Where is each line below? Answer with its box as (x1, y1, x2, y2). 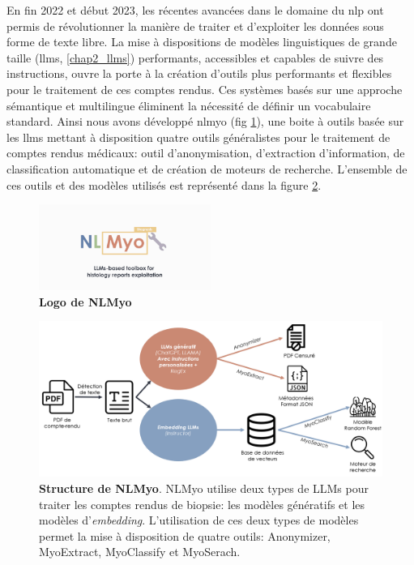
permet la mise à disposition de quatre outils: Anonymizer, (39, 527, 331, 544)
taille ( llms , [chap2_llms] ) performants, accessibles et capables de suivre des (6, 49, 384, 66)
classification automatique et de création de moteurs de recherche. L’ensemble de (6, 160, 408, 177)
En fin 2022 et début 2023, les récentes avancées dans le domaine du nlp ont (6, 2, 384, 18)
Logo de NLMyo (39, 293, 132, 310)
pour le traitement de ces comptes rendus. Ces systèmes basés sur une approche (6, 80, 403, 97)
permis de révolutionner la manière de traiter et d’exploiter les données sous (6, 17, 384, 34)
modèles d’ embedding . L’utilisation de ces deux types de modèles (39, 511, 359, 529)
